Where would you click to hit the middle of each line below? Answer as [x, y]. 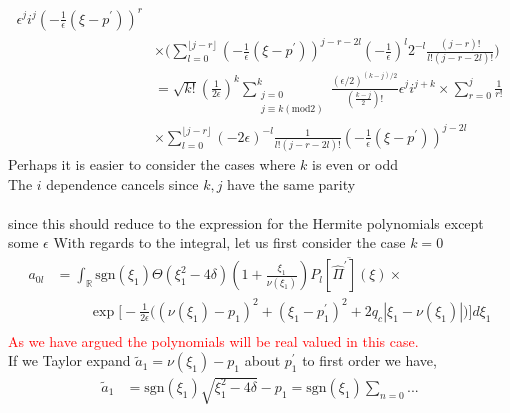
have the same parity [291, 183]
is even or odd [355, 164]
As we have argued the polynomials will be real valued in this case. [213, 340]
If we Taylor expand [69, 360]
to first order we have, [369, 360]
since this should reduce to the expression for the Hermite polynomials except [246, 222]
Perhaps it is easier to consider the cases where [152, 164]
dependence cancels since [122, 183]
